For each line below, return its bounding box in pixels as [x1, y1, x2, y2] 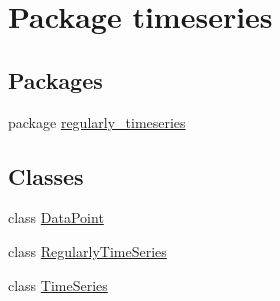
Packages [8, 64, 103, 95]
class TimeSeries [8, 274, 108, 295]
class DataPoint [8, 207, 104, 228]
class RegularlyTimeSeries [8, 240, 167, 261]
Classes [8, 160, 84, 191]
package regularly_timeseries [8, 111, 186, 132]
